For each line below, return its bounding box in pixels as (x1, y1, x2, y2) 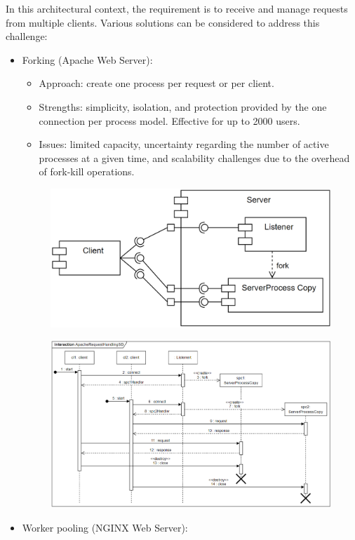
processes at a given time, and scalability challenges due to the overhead (39, 150, 350, 165)
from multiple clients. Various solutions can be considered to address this (6, 15, 320, 29)
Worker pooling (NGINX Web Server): (22, 520, 188, 534)
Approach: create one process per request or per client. (39, 76, 274, 90)
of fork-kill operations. (39, 164, 135, 179)
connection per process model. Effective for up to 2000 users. (39, 113, 300, 128)
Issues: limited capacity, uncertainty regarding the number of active (39, 137, 329, 151)
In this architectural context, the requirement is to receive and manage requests (6, 1, 348, 15)
